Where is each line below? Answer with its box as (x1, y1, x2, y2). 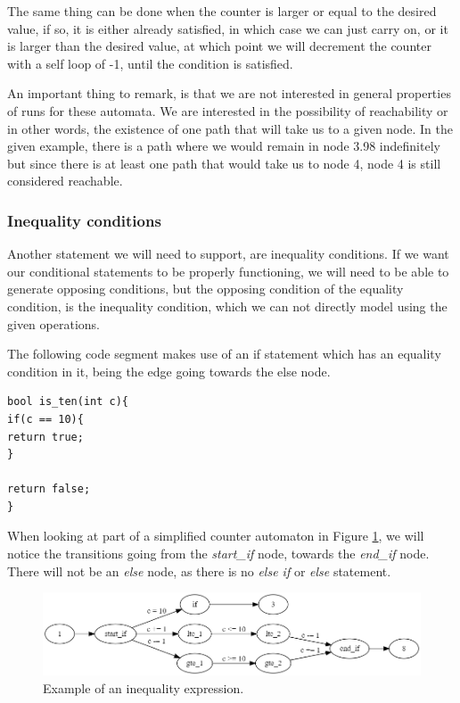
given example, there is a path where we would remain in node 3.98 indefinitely (7, 136, 440, 155)
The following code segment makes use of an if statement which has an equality (7, 344, 441, 363)
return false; (7, 483, 91, 496)
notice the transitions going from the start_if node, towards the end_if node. (7, 544, 430, 563)
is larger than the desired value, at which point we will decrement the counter (7, 37, 431, 55)
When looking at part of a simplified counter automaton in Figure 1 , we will (7, 526, 424, 545)
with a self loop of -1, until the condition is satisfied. (7, 54, 293, 72)
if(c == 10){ (7, 412, 84, 426)
